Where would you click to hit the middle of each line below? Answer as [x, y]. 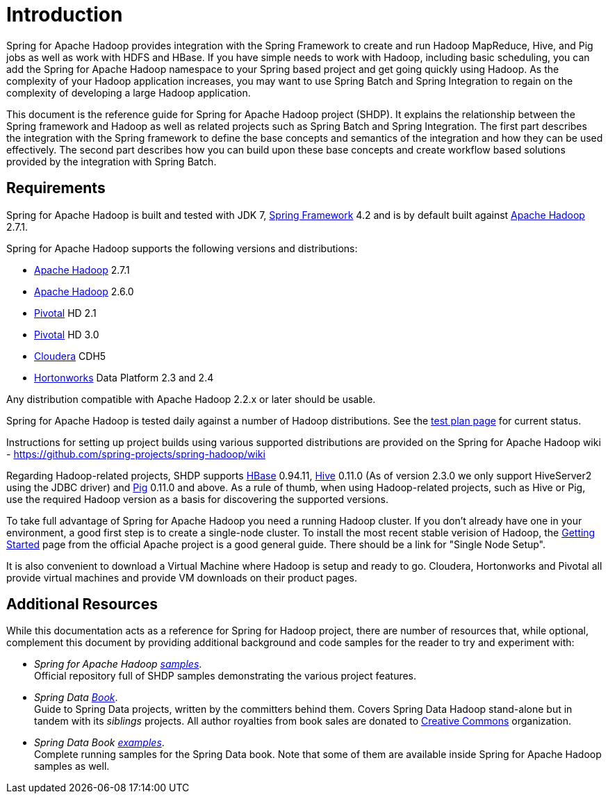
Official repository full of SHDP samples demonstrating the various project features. [225, 676]
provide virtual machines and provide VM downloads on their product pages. [182, 577]
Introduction [65, 15]
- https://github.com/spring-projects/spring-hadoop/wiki [136, 454]
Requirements [56, 188]
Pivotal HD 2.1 [65, 313]
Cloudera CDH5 [70, 356]
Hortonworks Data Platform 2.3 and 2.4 [124, 377]
